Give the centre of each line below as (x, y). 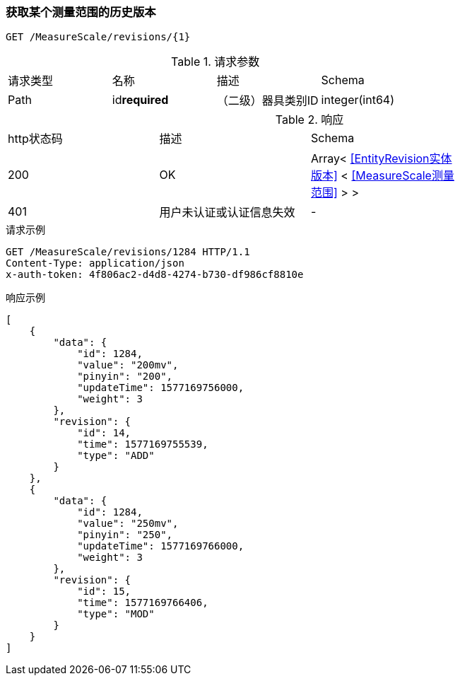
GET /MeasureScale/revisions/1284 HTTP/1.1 (128, 252)
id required (140, 100)
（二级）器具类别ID (267, 101)
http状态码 (35, 139)
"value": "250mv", (128, 524)
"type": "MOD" (116, 614)
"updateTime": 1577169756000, (161, 388)
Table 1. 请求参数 (216, 62)
